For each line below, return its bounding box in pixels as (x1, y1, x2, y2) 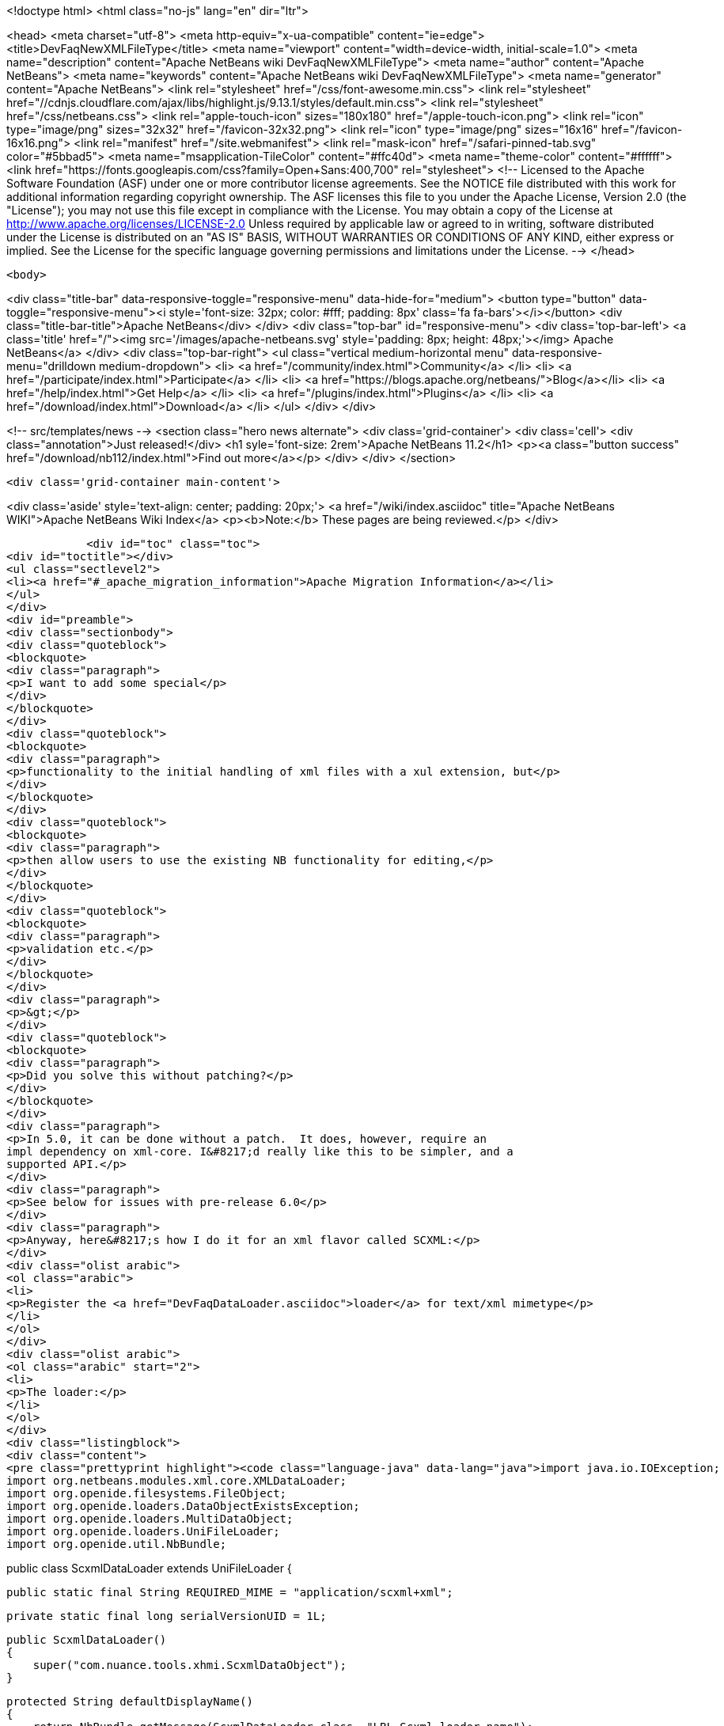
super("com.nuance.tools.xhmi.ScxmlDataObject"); (32, 1659, 347, 1671)
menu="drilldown (6, 359, 97, 373)
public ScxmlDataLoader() (6, 1633, 167, 1646)
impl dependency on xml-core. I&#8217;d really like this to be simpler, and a (6, 1145, 514, 1158)
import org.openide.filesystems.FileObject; (6, 1487, 287, 1500)
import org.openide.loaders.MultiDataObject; (6, 1512, 294, 1525)
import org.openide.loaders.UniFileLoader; (6, 1525, 280, 1538)
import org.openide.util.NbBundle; (6, 1538, 227, 1550)
